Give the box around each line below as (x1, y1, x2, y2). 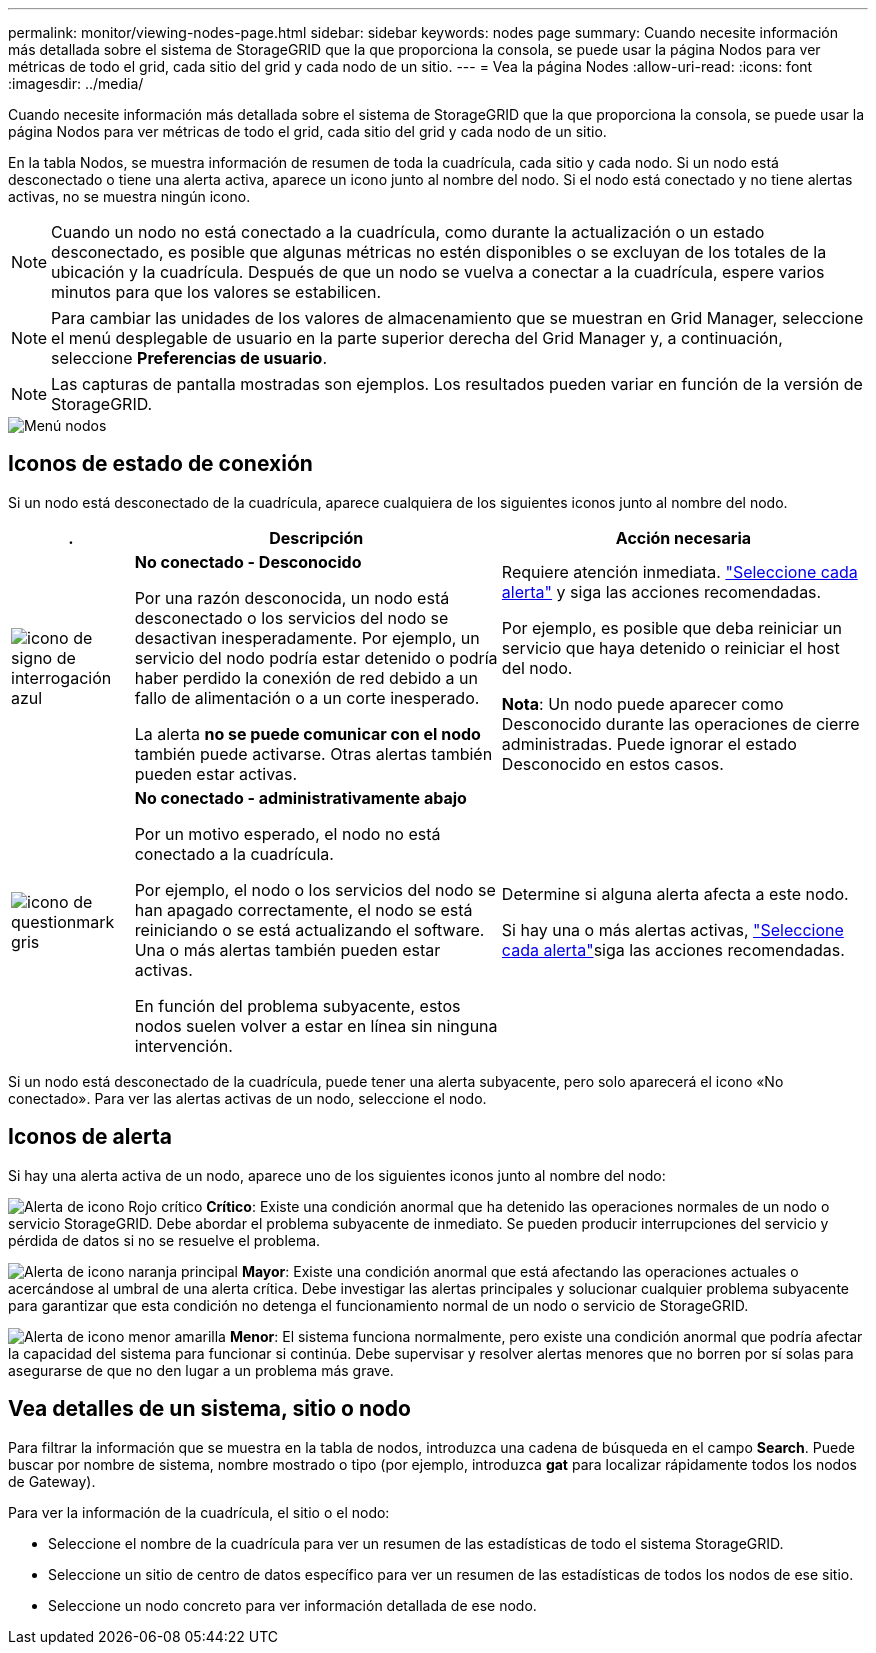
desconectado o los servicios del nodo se (134, 607, 449, 628)
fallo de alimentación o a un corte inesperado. (134, 687, 480, 708)
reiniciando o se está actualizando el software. (134, 919, 485, 940)
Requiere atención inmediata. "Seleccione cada (501, 561, 858, 582)
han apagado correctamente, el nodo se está (134, 899, 473, 920)
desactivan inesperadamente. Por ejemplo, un (134, 627, 480, 648)
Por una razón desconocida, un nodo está (134, 587, 450, 608)
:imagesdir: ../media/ (8, 75, 144, 92)
